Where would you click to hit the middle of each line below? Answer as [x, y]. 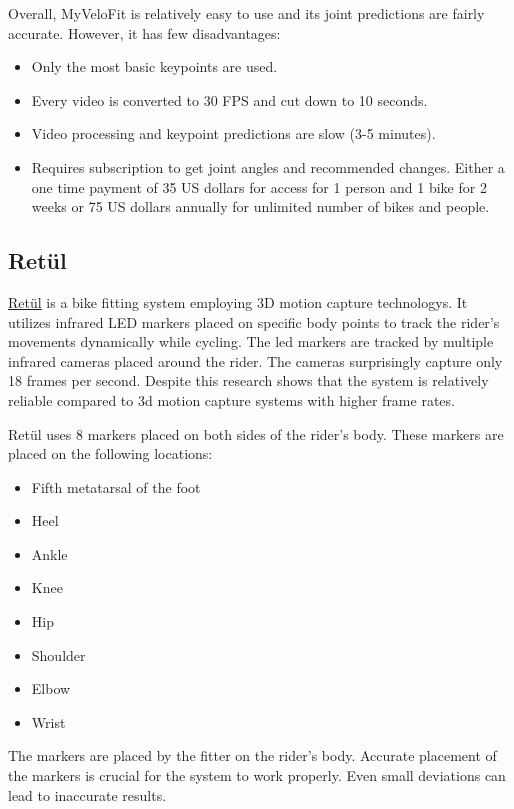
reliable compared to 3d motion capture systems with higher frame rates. [231, 399]
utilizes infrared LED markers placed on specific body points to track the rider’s [254, 321]
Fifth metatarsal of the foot [116, 486]
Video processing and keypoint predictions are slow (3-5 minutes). [233, 133]
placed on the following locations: [110, 453]
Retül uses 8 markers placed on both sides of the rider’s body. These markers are [256, 433]
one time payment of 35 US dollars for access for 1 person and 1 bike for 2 [259, 186]
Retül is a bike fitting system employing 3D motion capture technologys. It [238, 301]
